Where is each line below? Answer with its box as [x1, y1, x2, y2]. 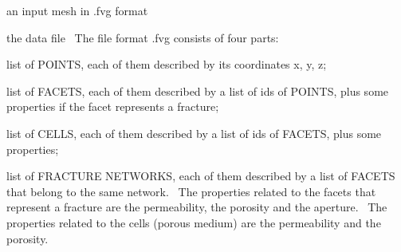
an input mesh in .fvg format [6, 2, 148, 18]
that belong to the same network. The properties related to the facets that [6, 183, 376, 199]
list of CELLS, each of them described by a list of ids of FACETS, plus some [6, 124, 382, 141]
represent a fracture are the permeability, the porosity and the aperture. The [6, 199, 387, 215]
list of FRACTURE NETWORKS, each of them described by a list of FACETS [6, 167, 395, 184]
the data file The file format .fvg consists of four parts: [6, 29, 279, 45]
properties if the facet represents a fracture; [6, 98, 219, 115]
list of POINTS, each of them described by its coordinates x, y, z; [6, 56, 327, 73]
